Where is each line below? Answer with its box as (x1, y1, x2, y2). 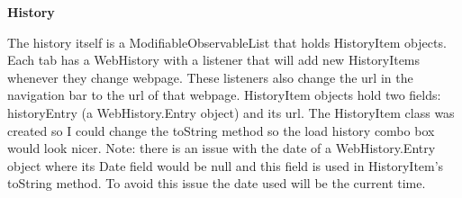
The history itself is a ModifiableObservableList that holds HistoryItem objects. (7, 32, 447, 51)
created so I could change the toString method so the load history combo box (7, 121, 435, 139)
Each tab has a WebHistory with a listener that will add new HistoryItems (7, 50, 421, 69)
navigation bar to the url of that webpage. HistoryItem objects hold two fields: (7, 85, 441, 104)
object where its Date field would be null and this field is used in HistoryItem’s (7, 156, 444, 175)
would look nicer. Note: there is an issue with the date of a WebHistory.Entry (7, 139, 436, 157)
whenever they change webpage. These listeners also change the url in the (7, 67, 413, 86)
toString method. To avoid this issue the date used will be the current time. (7, 174, 426, 193)
